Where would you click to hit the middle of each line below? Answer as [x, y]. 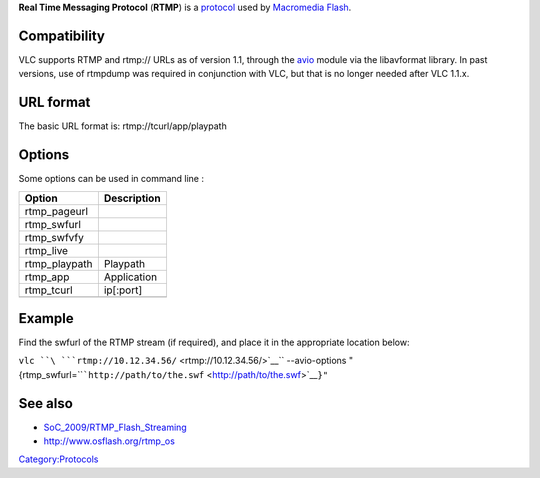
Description [132, 198]
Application [130, 277]
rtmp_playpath [58, 263]
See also [46, 403]
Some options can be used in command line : [111, 179]
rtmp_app [47, 277]
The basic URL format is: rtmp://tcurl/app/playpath [122, 126]
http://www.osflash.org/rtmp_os [109, 441]
